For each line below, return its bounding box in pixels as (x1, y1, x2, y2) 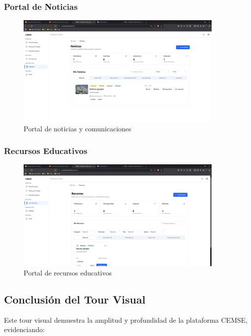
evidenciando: (4, 324, 45, 335)
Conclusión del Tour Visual (4, 292, 146, 307)
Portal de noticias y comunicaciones (24, 123, 131, 134)
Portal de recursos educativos (24, 268, 112, 278)
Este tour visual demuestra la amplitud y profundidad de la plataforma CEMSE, (4, 314, 248, 325)
